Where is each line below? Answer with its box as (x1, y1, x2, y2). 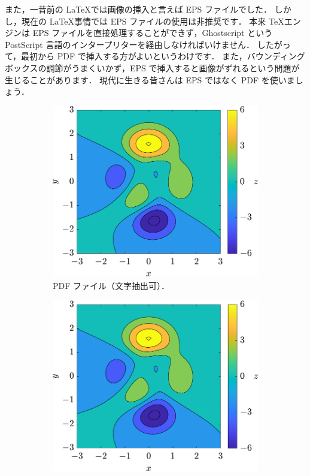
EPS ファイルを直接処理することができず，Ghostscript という (32, 26, 273, 39)
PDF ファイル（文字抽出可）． (53, 279, 170, 292)
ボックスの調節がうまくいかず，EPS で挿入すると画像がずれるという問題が (5, 61, 300, 74)
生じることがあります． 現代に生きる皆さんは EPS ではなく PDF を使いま (5, 73, 295, 86)
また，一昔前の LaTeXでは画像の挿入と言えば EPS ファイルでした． (5, 3, 272, 15)
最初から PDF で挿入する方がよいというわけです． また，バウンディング (21, 50, 305, 62)
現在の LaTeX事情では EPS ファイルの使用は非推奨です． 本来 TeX (21, 14, 284, 27)
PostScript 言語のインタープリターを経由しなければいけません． (5, 38, 255, 50)
